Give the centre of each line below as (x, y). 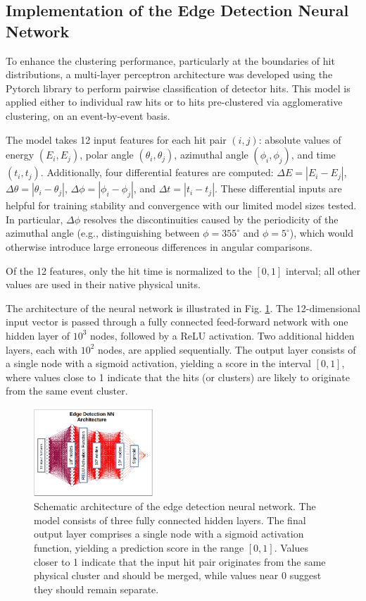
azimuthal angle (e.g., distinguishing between (103, 233)
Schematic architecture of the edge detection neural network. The (175, 506)
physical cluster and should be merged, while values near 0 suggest (178, 575)
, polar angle (107, 155)
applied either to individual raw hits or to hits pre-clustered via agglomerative (174, 102)
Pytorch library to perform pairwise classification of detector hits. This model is (178, 88)
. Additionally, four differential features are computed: (157, 172)
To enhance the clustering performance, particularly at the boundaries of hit (170, 60)
